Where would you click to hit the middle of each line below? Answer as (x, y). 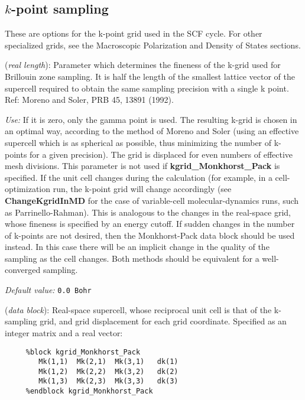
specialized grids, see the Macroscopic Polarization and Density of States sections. (153, 45)
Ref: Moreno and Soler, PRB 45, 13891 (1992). (89, 100)
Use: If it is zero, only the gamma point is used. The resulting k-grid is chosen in (151, 119)
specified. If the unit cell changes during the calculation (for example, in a (139, 177)
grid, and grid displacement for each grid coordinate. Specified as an (163, 321)
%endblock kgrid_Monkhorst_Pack (89, 391)
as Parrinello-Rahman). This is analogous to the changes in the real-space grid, (148, 212)
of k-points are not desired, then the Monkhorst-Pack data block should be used (150, 235)
